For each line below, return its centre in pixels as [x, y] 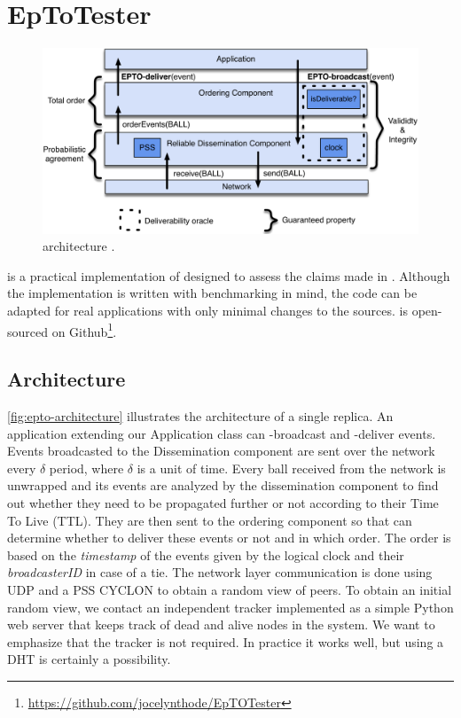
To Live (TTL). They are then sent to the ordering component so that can [210, 520]
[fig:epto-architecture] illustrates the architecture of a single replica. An [200, 416]
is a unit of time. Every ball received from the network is [291, 468]
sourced [28, 331]
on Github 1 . [84, 330]
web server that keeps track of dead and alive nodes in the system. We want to [221, 624]
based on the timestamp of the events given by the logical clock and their [206, 554]
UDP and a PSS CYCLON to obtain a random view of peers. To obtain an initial [230, 589]
